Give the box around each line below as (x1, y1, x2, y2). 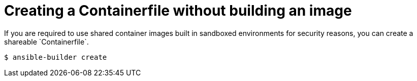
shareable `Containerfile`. (4, 37, 89, 46)
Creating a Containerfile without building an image (4, 2, 352, 19)
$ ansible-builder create (4, 53, 107, 61)
